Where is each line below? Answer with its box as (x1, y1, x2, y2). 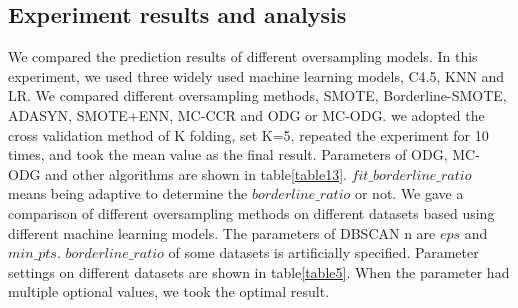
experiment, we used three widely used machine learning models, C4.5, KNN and (8, 65, 505, 86)
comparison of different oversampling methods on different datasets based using (8, 202, 495, 223)
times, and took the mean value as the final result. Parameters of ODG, (8, 144, 448, 165)
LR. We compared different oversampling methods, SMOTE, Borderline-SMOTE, (8, 85, 507, 106)
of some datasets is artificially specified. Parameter (168, 242, 479, 263)
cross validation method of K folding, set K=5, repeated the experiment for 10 (8, 124, 489, 145)
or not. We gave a (354, 183, 464, 204)
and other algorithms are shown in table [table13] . (45, 163, 347, 184)
